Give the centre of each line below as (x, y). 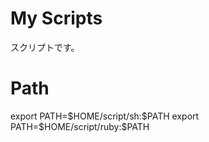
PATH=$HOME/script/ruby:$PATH (80, 126)
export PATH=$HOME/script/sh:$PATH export (105, 116)
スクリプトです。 (45, 47)
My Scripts (56, 18)
